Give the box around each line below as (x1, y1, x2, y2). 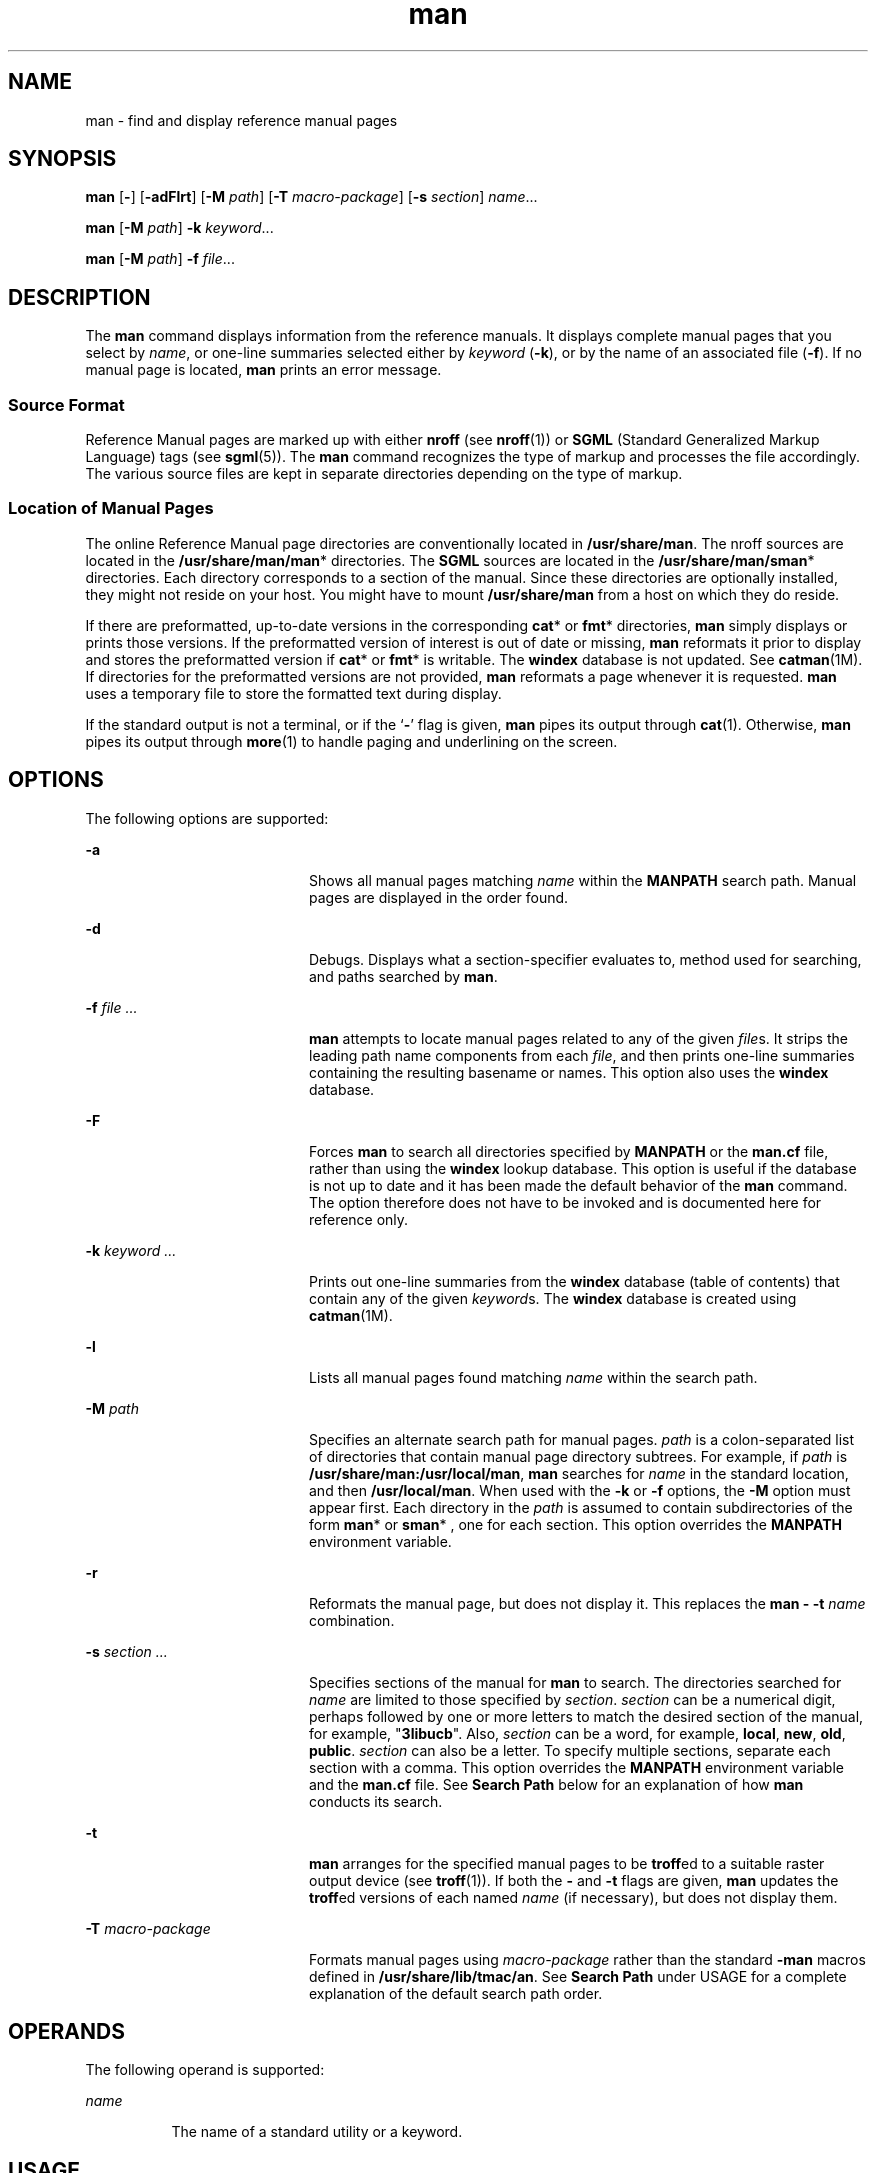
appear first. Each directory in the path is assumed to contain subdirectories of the (309, 1498, 853, 1516)
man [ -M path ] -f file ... (85, 250, 235, 268)
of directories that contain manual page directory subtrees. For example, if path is (309, 1447, 848, 1465)
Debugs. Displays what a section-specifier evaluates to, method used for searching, (309, 950, 862, 968)
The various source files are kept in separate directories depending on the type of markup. (85, 465, 683, 483)
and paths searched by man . (309, 967, 498, 985)
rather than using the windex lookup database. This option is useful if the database (309, 1159, 857, 1177)
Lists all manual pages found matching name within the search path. (309, 1368, 758, 1386)
